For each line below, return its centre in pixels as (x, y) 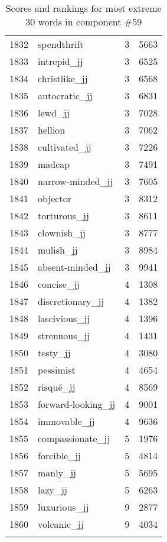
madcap (54, 164)
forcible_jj (59, 455)
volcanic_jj (61, 524)
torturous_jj (63, 215)
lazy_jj (53, 490)
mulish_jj (58, 250)
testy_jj (54, 353)
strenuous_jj (64, 335)
